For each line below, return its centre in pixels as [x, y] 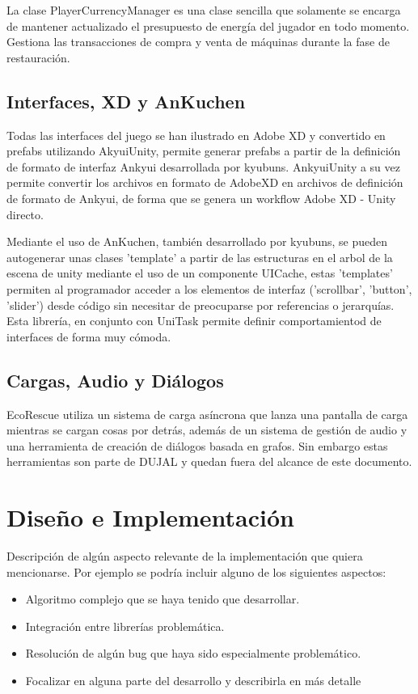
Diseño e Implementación [150, 517]
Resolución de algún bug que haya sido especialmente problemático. [193, 653]
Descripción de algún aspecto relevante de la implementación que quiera [185, 556]
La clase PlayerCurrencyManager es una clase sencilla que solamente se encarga [204, 10]
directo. [25, 214]
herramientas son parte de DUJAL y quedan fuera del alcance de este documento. [209, 461]
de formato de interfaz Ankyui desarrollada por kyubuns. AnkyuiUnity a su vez [203, 166]
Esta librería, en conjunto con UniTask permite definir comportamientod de [194, 321]
